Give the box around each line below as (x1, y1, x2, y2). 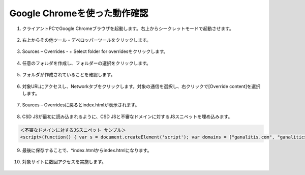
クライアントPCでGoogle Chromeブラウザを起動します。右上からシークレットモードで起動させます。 (22, 25, 234, 32)
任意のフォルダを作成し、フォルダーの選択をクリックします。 (22, 60, 151, 66)
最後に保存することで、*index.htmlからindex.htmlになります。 (22, 148, 152, 154)
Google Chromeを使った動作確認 (9, 8, 148, 19)
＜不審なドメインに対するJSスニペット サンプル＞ (20, 127, 127, 133)
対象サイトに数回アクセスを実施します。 (22, 159, 106, 165)
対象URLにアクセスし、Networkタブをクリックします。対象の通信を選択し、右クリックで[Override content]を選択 (22, 83, 261, 89)
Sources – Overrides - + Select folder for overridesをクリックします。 (22, 48, 168, 54)
